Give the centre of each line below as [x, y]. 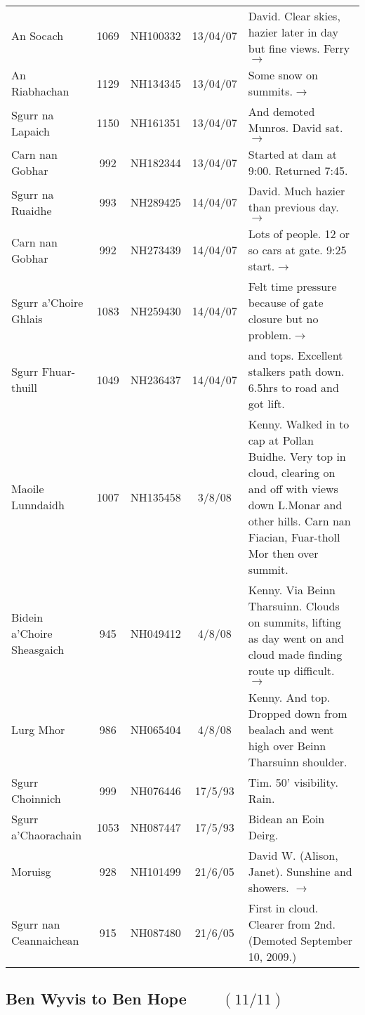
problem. [270, 335]
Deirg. [263, 835]
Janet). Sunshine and [300, 871]
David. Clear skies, [294, 16]
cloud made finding [295, 654]
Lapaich [31, 131]
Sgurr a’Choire [47, 302]
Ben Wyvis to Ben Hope [96, 998]
